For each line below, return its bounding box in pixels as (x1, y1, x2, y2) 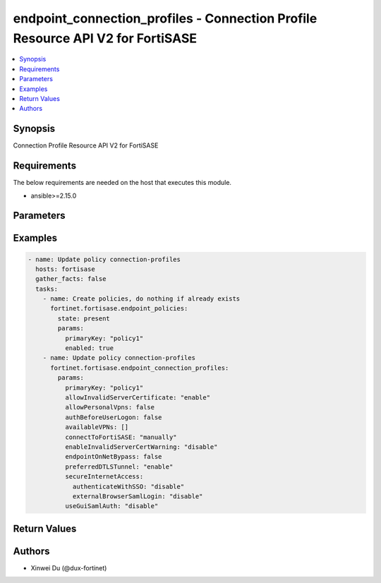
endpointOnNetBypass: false (64, 452, 162, 461)
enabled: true (64, 344, 114, 352)
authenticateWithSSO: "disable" (72, 482, 185, 491)
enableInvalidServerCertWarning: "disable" (64, 443, 218, 451)
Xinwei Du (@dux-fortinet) (30, 563, 107, 572)
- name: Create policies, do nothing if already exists (42, 295, 241, 303)
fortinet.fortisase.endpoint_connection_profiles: (50, 363, 229, 372)
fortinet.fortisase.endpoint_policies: (50, 304, 188, 313)
